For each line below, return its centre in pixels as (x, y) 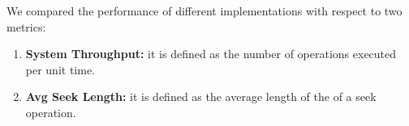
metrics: (26, 26)
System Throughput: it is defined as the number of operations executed (211, 54)
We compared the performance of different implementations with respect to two (204, 10)
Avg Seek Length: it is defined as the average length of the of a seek (201, 97)
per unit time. (60, 69)
